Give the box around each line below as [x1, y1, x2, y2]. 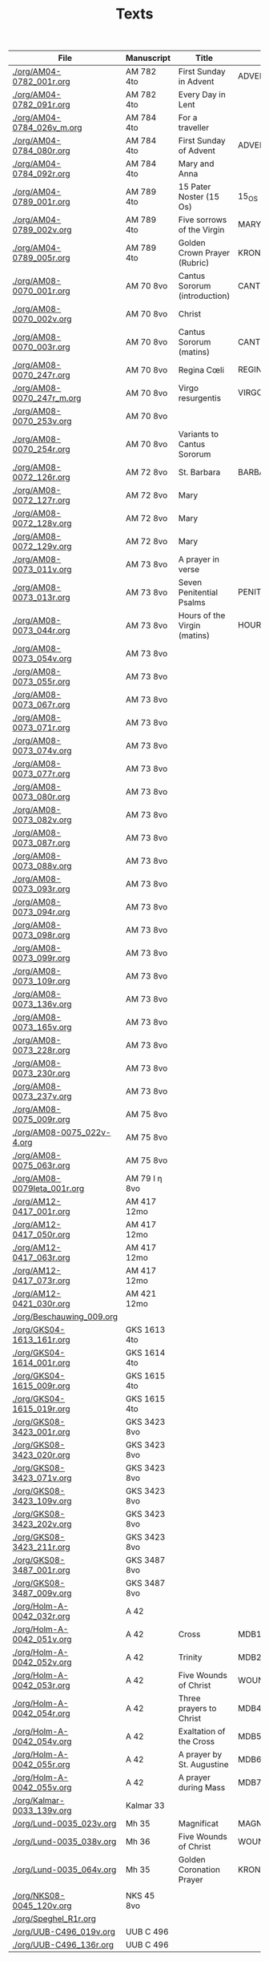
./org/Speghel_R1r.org [12, 1913, 96, 1924]
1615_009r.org [12, 1380, 70, 1391]
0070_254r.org [12, 444, 70, 455]
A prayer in [178, 554, 220, 565]
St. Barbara [178, 466, 221, 478]
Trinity [178, 1652, 203, 1663]
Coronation [178, 1864, 220, 1875]
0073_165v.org [12, 1022, 72, 1033]
